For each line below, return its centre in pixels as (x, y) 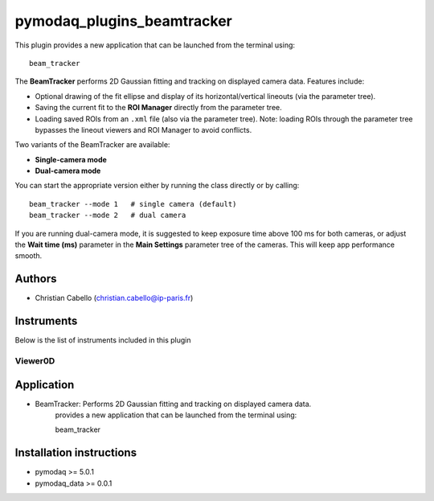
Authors (36, 279)
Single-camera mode (71, 159)
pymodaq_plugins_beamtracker (124, 21)
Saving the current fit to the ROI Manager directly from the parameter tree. (159, 108)
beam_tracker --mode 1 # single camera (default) (133, 204)
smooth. (29, 256)
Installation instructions (76, 453)
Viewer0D (35, 360)
